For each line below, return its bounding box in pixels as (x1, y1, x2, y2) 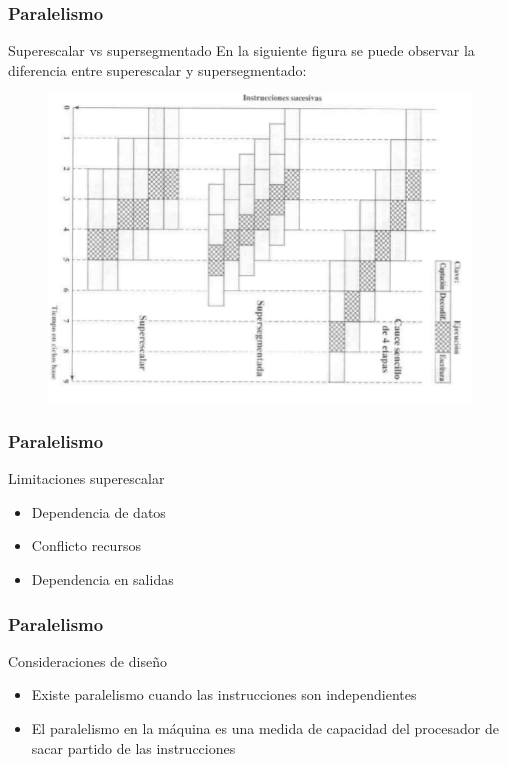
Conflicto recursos (31, 535, 141, 556)
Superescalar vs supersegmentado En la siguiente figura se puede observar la (8, 40, 475, 61)
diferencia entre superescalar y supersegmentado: (8, 59, 307, 80)
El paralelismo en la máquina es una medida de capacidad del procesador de (31, 718, 500, 739)
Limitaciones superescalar (8, 468, 165, 489)
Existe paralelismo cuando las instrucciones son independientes (31, 684, 417, 705)
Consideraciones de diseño (8, 650, 167, 671)
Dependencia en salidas (31, 569, 174, 590)
